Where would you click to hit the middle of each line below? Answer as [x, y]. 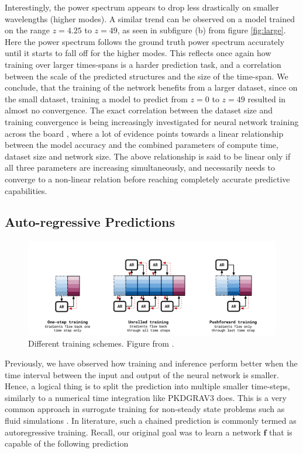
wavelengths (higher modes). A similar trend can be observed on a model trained [150, 18]
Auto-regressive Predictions [90, 222]
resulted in [267, 98]
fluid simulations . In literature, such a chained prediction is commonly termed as [151, 420]
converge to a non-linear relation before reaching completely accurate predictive [147, 179]
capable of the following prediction [67, 443]
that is [281, 432]
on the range [27, 30]
